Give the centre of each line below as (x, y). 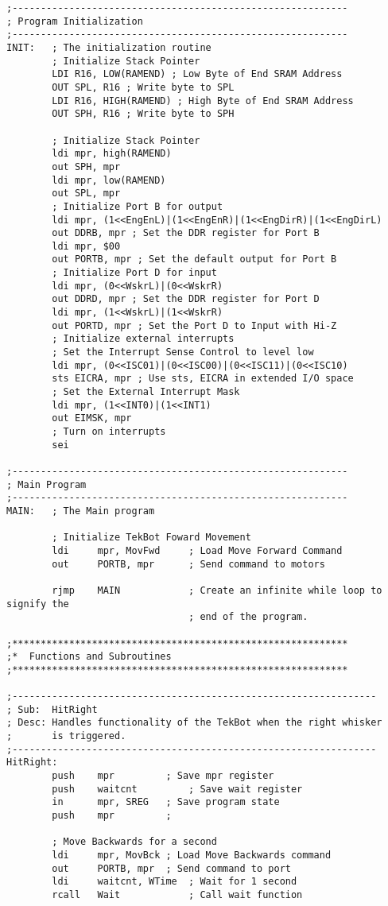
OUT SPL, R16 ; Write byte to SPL (143, 87)
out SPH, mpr (86, 166)
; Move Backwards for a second (134, 842)
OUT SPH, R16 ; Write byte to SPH (143, 114)
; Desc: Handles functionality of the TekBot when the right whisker (194, 723)
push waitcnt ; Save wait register (177, 789)
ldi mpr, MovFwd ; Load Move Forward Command (197, 550)
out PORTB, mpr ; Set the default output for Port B (194, 259)
